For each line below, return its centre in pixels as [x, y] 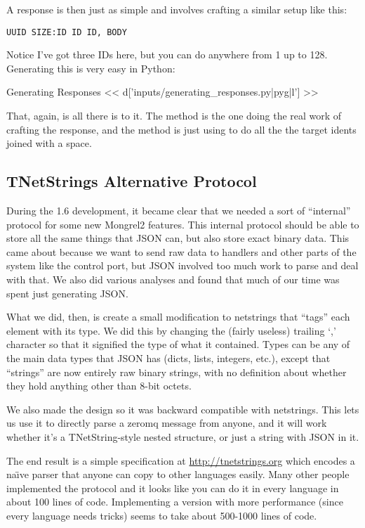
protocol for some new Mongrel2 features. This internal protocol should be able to [183, 224]
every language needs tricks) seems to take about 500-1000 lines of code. [162, 515]
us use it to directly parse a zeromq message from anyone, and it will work [167, 423]
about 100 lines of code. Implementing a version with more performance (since [175, 502]
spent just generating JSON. [67, 293]
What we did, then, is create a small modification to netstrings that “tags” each [178, 317]
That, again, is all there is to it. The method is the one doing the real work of [174, 116]
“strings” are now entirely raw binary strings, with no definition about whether [177, 372]
